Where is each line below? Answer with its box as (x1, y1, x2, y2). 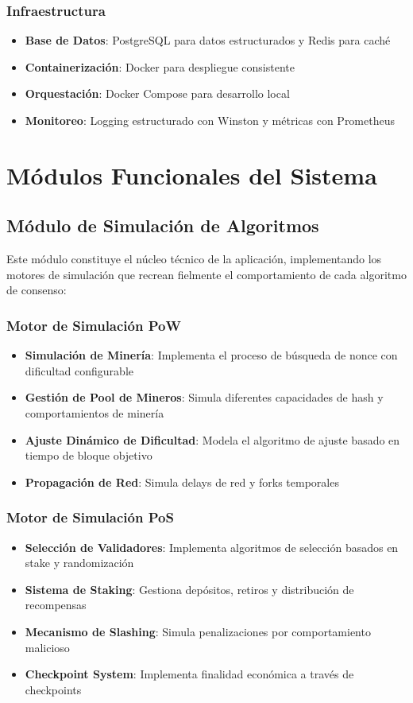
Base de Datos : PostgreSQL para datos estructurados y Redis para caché (25, 32, 391, 49)
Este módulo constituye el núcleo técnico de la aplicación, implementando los (6, 251, 382, 267)
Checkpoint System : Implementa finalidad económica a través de (25, 666, 354, 682)
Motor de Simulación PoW (6, 315, 181, 335)
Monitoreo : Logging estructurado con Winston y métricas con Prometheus (25, 112, 395, 128)
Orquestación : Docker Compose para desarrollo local (25, 85, 290, 102)
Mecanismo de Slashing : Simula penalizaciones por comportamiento (25, 623, 371, 639)
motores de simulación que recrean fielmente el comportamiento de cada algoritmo (6, 266, 407, 282)
